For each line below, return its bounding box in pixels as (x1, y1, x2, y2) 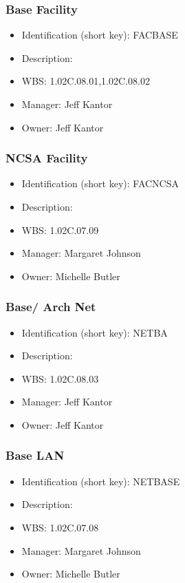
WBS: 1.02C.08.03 (21, 371, 99, 385)
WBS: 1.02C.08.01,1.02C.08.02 (21, 74, 150, 88)
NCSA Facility (6, 149, 88, 167)
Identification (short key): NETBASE (21, 474, 180, 488)
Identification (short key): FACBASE (21, 28, 178, 42)
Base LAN (6, 447, 65, 464)
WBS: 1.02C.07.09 (21, 222, 99, 237)
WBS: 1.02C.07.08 (21, 520, 99, 534)
